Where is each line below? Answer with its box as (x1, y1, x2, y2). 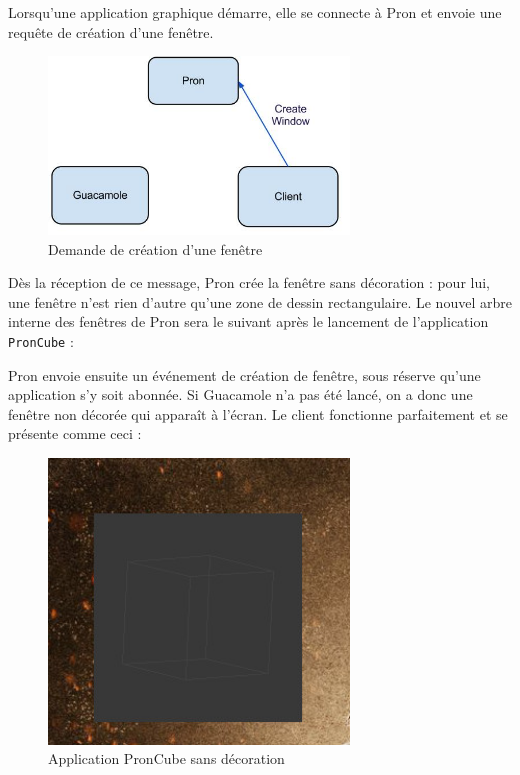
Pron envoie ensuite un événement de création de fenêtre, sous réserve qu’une (8, 364, 481, 385)
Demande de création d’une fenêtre (48, 238, 263, 259)
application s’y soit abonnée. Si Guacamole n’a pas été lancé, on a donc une (8, 384, 473, 405)
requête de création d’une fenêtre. (8, 21, 214, 42)
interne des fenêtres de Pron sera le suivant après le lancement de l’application (8, 311, 489, 332)
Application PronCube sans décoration (48, 748, 285, 769)
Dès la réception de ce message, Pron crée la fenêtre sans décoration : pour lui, (8, 272, 491, 293)
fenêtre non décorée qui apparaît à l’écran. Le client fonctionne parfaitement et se (8, 403, 508, 424)
